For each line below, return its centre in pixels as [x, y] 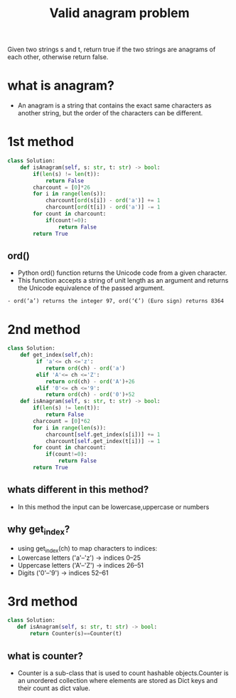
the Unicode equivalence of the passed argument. [91, 288]
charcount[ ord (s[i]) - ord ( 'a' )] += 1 [103, 201]
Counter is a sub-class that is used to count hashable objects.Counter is [123, 673]
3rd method [43, 601]
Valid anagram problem [119, 13]
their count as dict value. [54, 688]
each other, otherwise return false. [58, 57]
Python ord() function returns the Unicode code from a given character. [122, 273]
